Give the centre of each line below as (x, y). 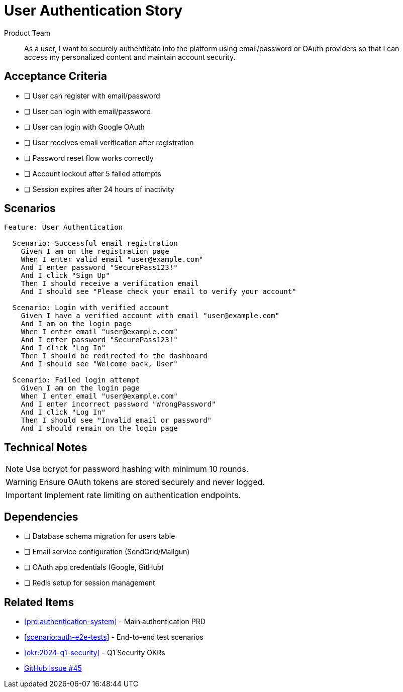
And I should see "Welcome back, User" (99, 364)
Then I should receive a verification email (110, 284)
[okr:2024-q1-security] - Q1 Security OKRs (95, 652)
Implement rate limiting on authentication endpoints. (142, 495)
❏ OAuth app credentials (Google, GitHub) (94, 567)
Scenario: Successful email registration (95, 243)
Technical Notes (46, 447)
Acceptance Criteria (56, 76)
